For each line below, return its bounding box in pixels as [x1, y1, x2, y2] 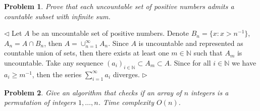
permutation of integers [4, 97, 76, 107]
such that [193, 47, 223, 58]
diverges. [113, 69, 140, 79]
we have [231, 57, 256, 68]
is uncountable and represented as [138, 37, 243, 48]
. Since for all [170, 57, 211, 68]
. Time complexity [98, 97, 154, 107]
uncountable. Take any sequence [4, 57, 103, 68]
